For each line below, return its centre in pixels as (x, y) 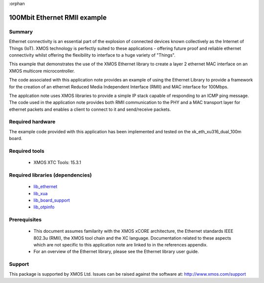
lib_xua (41, 193)
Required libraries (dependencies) (51, 175)
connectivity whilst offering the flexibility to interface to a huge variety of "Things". (92, 55)
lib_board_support (52, 200)
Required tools (27, 151)
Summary (21, 32)
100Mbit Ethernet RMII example (58, 17)
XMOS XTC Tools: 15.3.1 (57, 162)
